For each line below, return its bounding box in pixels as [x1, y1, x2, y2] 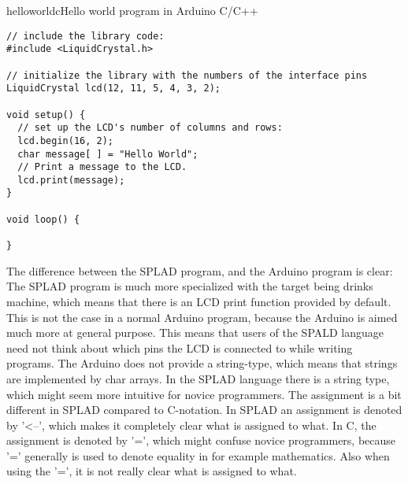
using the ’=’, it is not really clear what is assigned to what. [6, 463, 297, 479]
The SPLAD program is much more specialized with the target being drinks [6, 278, 373, 294]
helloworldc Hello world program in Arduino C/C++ [6, 2, 258, 18]
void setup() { [6, 109, 86, 120]
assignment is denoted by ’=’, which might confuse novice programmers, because [6, 432, 396, 449]
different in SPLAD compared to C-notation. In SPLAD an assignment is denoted [6, 401, 402, 418]
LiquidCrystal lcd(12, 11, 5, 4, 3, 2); [6, 83, 221, 94]
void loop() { [6, 213, 80, 225]
